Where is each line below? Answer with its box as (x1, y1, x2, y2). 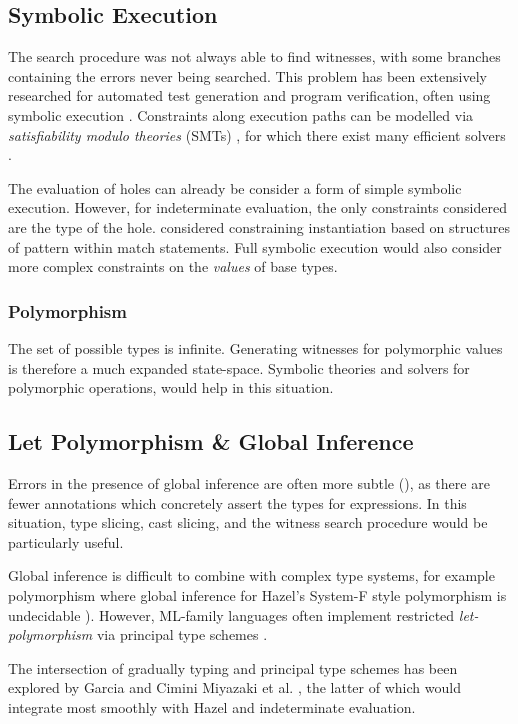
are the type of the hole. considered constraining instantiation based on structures (8, 216, 510, 237)
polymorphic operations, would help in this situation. (8, 377, 334, 398)
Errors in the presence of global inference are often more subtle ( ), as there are (8, 472, 490, 493)
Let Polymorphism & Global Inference (8, 426, 414, 457)
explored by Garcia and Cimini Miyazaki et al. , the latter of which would (8, 677, 461, 698)
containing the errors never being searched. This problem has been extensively (8, 65, 487, 86)
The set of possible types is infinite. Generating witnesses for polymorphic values (8, 337, 503, 358)
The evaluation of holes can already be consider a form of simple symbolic (8, 177, 462, 198)
